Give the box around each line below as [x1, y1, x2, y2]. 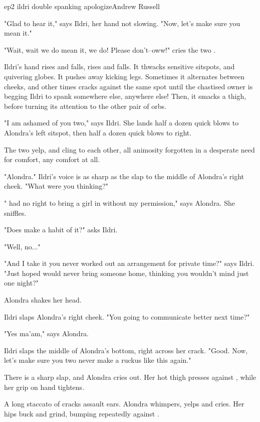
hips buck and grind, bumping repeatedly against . [4, 408, 159, 418]
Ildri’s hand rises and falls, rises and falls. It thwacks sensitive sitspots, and [4, 61, 235, 72]
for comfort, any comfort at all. [4, 154, 100, 165]
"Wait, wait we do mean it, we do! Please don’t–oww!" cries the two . [4, 44, 216, 55]
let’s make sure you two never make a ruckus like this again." [4, 355, 191, 365]
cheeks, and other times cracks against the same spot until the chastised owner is [4, 81, 253, 91]
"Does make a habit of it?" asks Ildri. [4, 224, 118, 235]
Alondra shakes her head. [4, 295, 82, 305]
